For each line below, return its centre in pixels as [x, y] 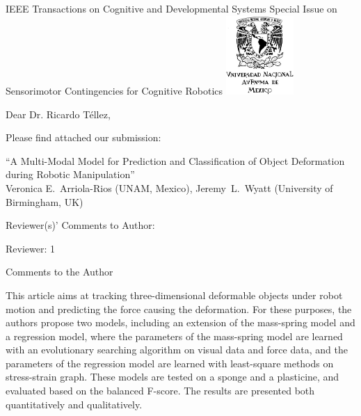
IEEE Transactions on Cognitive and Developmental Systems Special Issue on [171, 8]
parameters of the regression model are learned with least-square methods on [170, 363]
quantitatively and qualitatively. [74, 404]
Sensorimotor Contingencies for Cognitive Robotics [114, 90]
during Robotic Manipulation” [70, 174]
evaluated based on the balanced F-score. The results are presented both [160, 391]
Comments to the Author [59, 272]
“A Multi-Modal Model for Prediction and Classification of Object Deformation [175, 160]
